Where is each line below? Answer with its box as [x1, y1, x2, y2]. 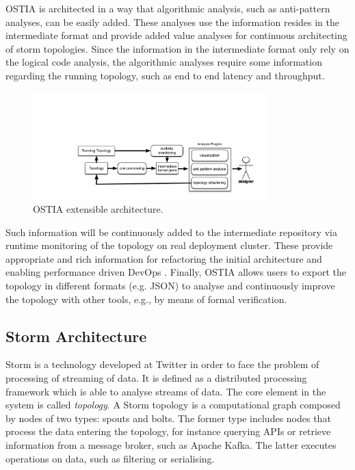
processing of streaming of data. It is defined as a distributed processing [5, 371, 307, 385]
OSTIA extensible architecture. [33, 202, 163, 216]
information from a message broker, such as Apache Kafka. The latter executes [5, 438, 337, 452]
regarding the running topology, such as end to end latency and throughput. [5, 68, 325, 82]
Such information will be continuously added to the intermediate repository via [5, 224, 337, 239]
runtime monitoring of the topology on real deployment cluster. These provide [5, 238, 333, 252]
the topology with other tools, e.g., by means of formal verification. [5, 291, 287, 306]
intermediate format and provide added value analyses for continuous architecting [5, 28, 347, 42]
